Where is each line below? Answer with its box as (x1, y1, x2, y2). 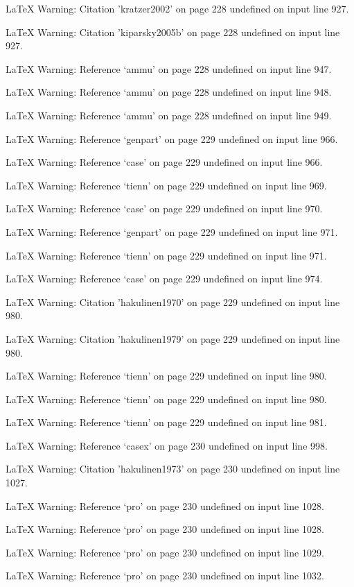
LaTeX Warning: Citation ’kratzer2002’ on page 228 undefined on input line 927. (6, 1, 349, 15)
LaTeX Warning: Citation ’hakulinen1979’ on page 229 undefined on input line (6, 331, 340, 346)
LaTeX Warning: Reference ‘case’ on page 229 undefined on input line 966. (6, 155, 323, 169)
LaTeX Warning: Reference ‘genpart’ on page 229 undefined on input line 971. (6, 224, 338, 239)
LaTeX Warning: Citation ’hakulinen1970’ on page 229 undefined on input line (6, 294, 340, 309)
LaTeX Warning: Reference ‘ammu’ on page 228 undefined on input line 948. (6, 85, 332, 99)
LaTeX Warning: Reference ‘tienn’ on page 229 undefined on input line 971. (6, 248, 327, 262)
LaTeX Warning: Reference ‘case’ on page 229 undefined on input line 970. (6, 201, 323, 216)
